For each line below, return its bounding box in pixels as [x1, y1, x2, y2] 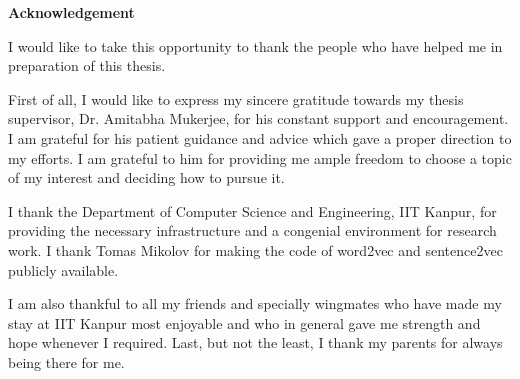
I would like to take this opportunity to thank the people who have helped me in [8, 35, 503, 56]
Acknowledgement [8, 2, 135, 22]
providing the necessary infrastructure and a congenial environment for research [8, 220, 497, 241]
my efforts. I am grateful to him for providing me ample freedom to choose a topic [8, 147, 512, 168]
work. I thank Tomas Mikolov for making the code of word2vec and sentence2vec [8, 239, 503, 260]
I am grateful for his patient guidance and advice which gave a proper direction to [8, 127, 512, 148]
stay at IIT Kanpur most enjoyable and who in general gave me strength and [8, 312, 481, 333]
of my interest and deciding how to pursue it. [8, 167, 285, 188]
